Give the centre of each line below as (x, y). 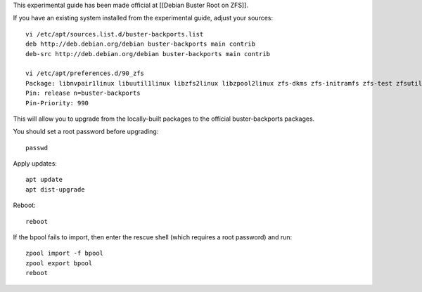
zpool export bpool (59, 263)
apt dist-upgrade (55, 189)
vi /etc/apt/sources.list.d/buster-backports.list (115, 34)
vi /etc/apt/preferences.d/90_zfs (85, 73)
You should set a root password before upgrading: (86, 132)
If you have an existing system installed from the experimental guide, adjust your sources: (143, 18)
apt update (44, 180)
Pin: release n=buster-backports (83, 93)
